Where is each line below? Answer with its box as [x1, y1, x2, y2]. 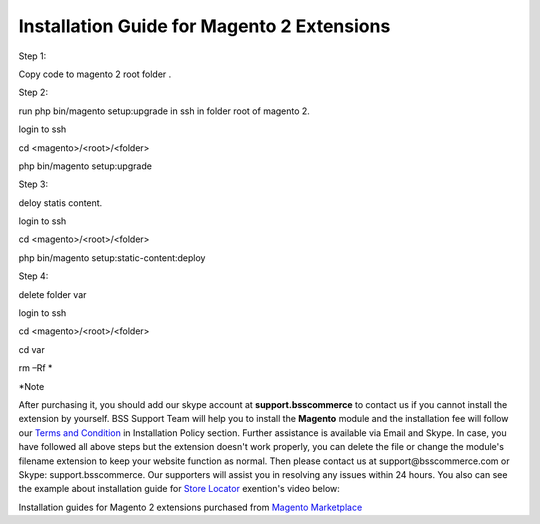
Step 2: [18, 86, 49, 99]
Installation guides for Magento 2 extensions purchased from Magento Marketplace [18, 501, 363, 513]
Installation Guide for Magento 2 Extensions [18, 15, 391, 37]
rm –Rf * [18, 362, 53, 374]
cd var [18, 343, 45, 355]
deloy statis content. [18, 196, 103, 209]
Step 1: [18, 50, 47, 62]
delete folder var [18, 288, 87, 300]
